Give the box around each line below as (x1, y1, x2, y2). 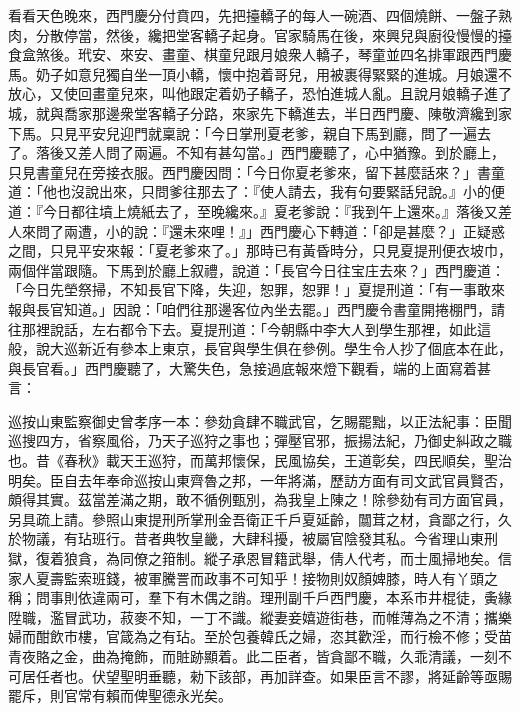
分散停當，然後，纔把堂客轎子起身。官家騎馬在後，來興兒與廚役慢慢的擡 (35, 24, 512, 45)
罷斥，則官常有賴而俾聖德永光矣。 (8, 685, 232, 706)
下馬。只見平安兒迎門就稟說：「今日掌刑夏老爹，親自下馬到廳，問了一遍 (8, 122, 477, 143)
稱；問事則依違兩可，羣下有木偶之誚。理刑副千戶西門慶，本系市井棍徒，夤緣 (8, 587, 512, 608)
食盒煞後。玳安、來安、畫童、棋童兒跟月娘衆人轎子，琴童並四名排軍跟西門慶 (8, 44, 512, 65)
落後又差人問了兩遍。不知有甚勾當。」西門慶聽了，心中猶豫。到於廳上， (35, 142, 505, 163)
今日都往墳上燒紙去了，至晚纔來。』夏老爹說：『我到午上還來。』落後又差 (42, 200, 512, 221)
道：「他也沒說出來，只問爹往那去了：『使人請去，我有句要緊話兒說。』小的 (8, 181, 491, 202)
